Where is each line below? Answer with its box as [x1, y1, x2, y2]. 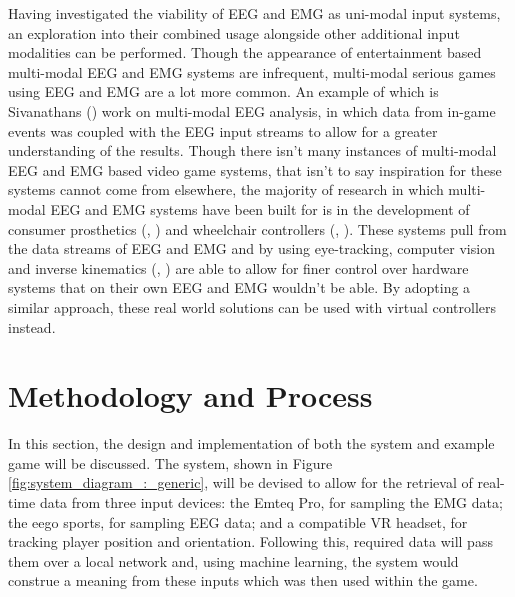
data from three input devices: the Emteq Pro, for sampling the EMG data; [39, 492, 503, 512]
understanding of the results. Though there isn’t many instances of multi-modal [8, 140, 497, 161]
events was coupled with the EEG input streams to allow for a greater [8, 120, 438, 141]
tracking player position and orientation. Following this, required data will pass [8, 531, 493, 552]
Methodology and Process [8, 375, 373, 416]
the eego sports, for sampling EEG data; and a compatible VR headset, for [8, 511, 468, 532]
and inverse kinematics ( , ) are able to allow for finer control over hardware [8, 257, 469, 278]
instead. [8, 316, 56, 337]
